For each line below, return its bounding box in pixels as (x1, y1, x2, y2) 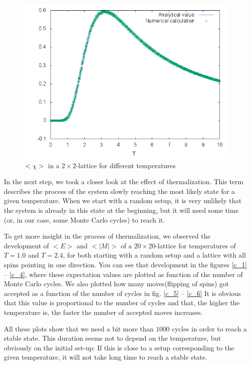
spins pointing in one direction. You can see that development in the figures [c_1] (4, 259, 247, 269)
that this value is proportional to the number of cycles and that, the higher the (4, 297, 240, 308)
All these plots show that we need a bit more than (4, 323, 154, 333)
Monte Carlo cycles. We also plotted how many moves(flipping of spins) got (4, 278, 229, 289)
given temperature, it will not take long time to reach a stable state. (4, 352, 207, 362)
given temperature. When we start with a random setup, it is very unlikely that (4, 195, 242, 206)
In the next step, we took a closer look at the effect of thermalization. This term (4, 176, 244, 187)
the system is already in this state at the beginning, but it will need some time (4, 205, 239, 215)
